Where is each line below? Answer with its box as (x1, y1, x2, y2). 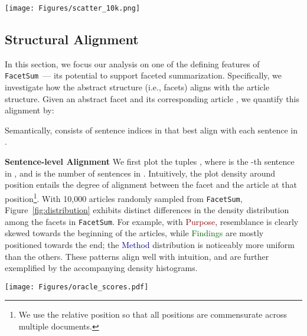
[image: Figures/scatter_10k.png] (5, 4, 141, 12)
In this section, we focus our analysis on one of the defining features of (5, 57, 260, 70)
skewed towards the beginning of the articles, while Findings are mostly (5, 227, 264, 239)
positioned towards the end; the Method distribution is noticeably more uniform (5, 239, 295, 251)
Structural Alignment (5, 30, 139, 48)
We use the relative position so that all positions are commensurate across (18, 308, 287, 321)
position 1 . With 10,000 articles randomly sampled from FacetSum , (5, 190, 243, 204)
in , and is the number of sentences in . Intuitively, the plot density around (5, 167, 276, 179)
